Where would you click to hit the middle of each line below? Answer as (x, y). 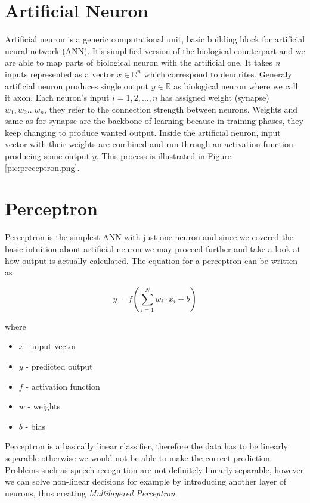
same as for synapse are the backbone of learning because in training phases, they (154, 121)
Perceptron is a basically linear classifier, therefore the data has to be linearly (146, 446)
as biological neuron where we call (236, 86)
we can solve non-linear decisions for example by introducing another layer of (146, 481)
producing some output (47, 156)
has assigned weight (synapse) (215, 97)
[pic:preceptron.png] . (42, 167)
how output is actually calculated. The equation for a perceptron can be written (151, 260)
